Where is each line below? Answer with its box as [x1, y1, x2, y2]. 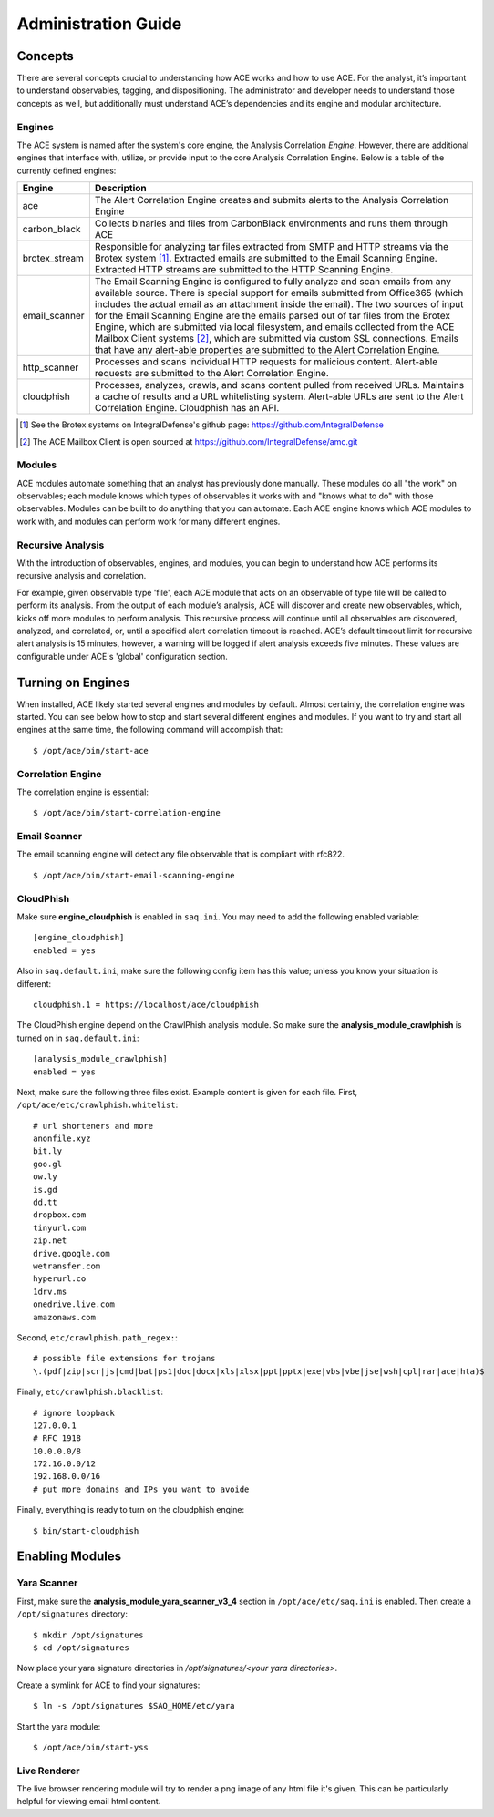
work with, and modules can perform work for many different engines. [16, 516, 281, 527]
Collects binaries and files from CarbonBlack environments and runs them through [94, 217, 448, 230]
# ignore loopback [33, 1408, 116, 1418]
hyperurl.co [33, 1274, 87, 1284]
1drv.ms [33, 1286, 67, 1297]
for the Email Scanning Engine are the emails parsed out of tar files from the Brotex [94, 310, 451, 323]
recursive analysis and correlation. [16, 570, 147, 581]
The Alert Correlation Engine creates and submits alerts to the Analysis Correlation [94, 194, 449, 207]
